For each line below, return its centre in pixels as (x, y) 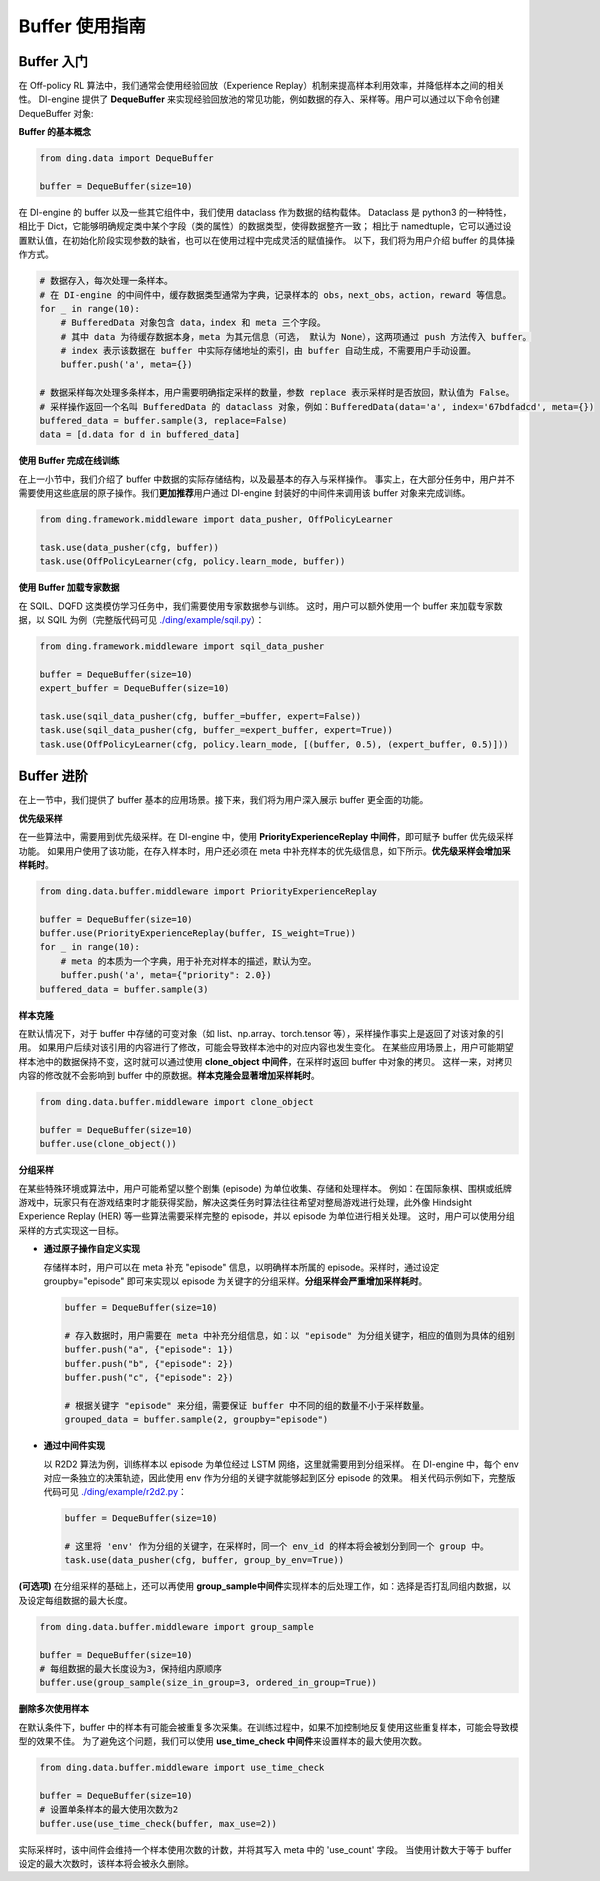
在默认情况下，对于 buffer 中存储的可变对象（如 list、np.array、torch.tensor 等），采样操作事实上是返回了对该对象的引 (261, 1033)
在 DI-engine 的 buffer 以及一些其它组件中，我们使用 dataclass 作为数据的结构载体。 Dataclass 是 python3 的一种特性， (265, 212)
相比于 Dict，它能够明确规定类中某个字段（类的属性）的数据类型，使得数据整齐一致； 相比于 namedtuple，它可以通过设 (265, 226)
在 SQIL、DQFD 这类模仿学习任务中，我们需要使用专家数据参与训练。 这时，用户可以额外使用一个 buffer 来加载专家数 (260, 606)
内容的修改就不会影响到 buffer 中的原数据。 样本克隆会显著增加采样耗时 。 (169, 1076)
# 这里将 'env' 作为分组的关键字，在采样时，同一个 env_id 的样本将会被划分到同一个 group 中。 (276, 1546)
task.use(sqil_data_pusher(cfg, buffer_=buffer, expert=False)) (200, 716)
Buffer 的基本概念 (55, 132)
